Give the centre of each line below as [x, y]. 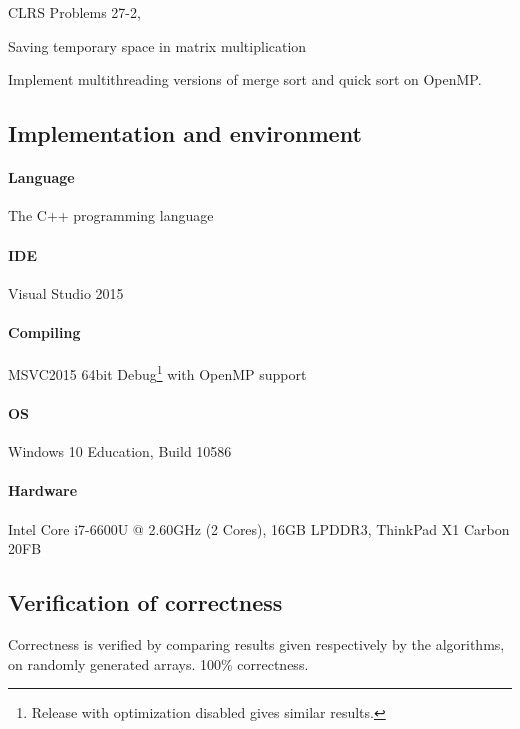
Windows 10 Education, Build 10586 [120, 451]
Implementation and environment [185, 133]
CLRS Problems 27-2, [74, 12]
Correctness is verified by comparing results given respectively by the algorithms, [256, 643]
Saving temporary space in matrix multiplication [157, 45]
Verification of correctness [145, 602]
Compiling [44, 331]
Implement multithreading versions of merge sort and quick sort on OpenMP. [245, 79]
